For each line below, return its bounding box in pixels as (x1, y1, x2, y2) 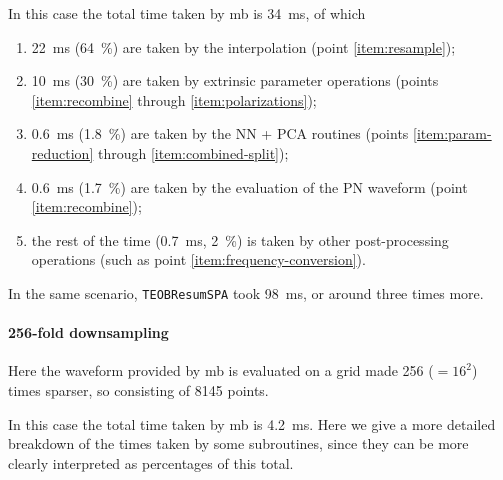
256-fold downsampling (8, 322, 169, 343)
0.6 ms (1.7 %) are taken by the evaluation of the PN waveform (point (31, 176, 468, 197)
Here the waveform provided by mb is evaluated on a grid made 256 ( (8, 360, 434, 381)
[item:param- (413, 123, 492, 144)
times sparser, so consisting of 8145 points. (8, 379, 269, 400)
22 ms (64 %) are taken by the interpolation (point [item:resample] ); (31, 36, 456, 57)
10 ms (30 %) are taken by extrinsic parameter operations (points (31, 70, 439, 91)
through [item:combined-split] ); (97, 142, 289, 163)
